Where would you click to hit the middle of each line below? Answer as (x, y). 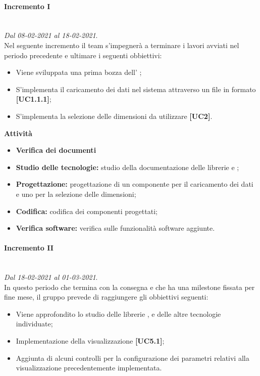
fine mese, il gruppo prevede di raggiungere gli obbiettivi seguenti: (106, 297)
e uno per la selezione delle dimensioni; (76, 194)
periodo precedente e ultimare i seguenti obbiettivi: (83, 55)
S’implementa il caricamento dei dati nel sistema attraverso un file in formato (136, 89)
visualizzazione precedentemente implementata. (89, 368)
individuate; (34, 324)
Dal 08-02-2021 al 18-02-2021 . (51, 35)
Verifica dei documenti (56, 150)
